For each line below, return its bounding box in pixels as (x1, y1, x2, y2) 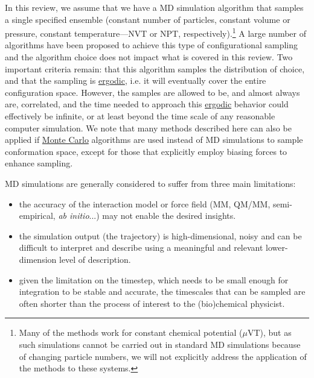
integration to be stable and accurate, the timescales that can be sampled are (19, 285, 306, 298)
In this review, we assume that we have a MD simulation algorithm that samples (5, 1, 304, 13)
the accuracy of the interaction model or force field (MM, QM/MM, (19, 197, 271, 210)
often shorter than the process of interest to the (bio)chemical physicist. (19, 297, 285, 309)
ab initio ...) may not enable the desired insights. (58, 209, 236, 222)
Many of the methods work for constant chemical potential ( (19, 326, 243, 339)
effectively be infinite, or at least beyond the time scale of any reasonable (5, 110, 275, 122)
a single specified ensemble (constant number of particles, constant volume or (5, 13, 290, 25)
